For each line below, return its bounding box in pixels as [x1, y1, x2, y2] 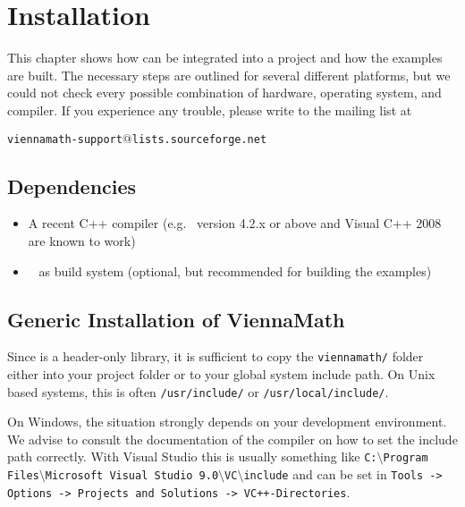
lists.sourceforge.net [131, 132, 267, 146]
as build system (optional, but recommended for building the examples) [38, 261, 432, 280]
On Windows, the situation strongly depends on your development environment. [7, 412, 447, 431]
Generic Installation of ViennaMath [7, 305, 345, 333]
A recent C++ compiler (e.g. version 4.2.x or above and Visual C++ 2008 [28, 214, 442, 232]
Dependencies [7, 172, 137, 199]
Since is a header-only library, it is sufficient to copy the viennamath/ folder [7, 347, 424, 366]
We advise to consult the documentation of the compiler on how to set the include [7, 429, 458, 448]
